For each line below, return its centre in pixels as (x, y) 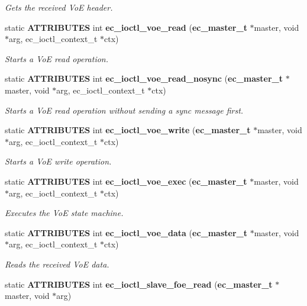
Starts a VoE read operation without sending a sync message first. (124, 110)
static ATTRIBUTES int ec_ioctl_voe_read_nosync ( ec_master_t (144, 78)
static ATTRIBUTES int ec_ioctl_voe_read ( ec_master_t (126, 27)
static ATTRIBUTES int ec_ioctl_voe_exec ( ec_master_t (126, 181)
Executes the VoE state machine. (64, 213)
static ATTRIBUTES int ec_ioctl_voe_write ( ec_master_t (128, 130)
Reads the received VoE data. (57, 264)
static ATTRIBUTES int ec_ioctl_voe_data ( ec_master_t (126, 232)
